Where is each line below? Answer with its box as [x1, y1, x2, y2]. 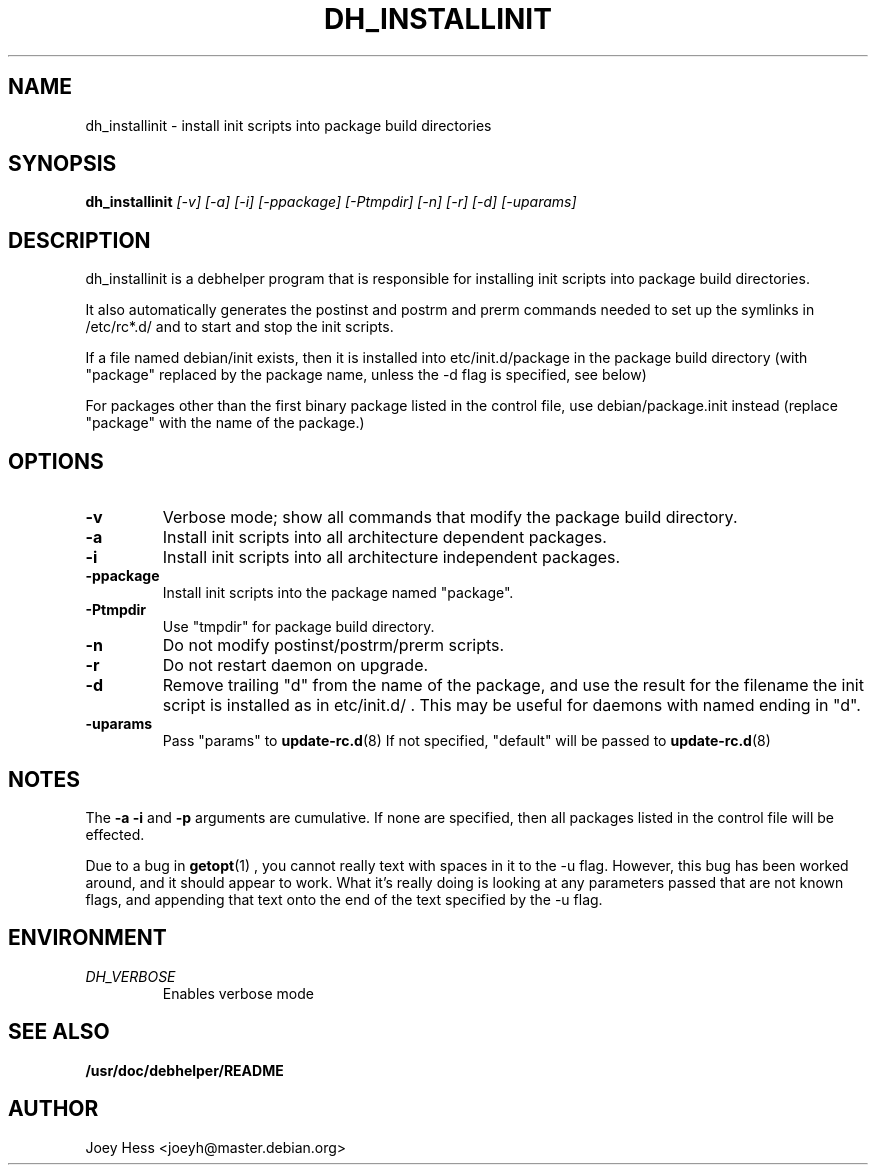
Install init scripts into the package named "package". [162, 584, 514, 602]
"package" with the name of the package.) [85, 414, 365, 432]
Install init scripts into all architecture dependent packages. [162, 527, 607, 548]
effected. [85, 825, 145, 843]
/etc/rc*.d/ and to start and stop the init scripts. [85, 318, 394, 336]
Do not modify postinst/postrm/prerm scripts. [162, 635, 505, 656]
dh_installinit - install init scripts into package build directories [85, 116, 492, 134]
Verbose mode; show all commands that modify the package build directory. [162, 507, 738, 528]
